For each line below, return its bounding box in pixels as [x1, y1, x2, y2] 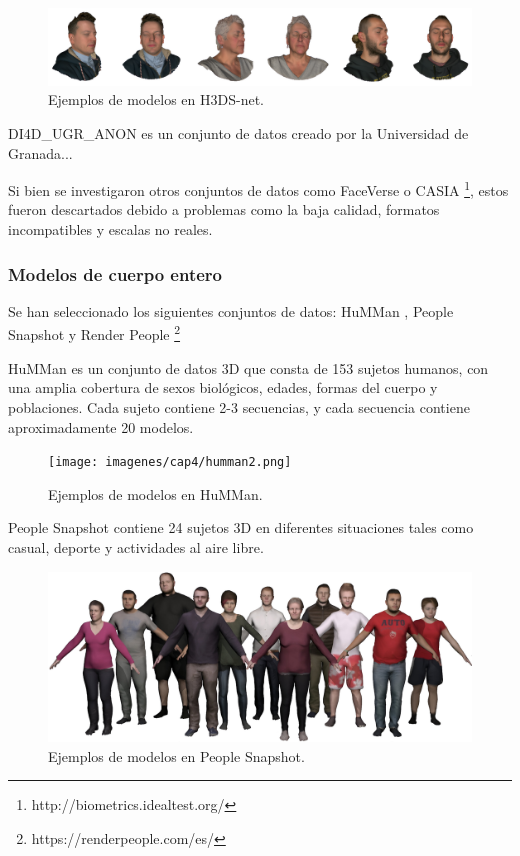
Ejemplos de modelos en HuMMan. [48, 483, 263, 504]
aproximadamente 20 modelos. [8, 416, 194, 437]
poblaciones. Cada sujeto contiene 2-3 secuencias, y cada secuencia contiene [8, 396, 470, 417]
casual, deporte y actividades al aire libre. [8, 536, 264, 557]
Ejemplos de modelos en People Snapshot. [48, 745, 305, 766]
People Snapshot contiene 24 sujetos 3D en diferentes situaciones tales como [8, 517, 474, 538]
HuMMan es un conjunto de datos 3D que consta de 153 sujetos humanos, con [8, 357, 489, 378]
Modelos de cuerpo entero [8, 261, 223, 286]
